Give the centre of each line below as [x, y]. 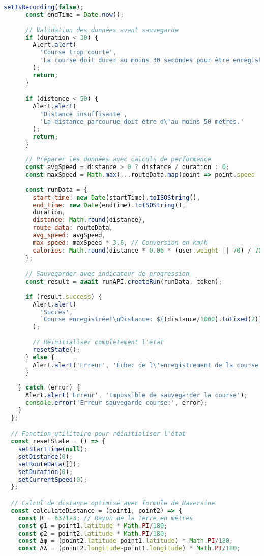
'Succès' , [56, 312]
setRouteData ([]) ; [49, 464]
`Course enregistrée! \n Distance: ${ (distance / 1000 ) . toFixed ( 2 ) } [151, 319]
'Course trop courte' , [78, 53]
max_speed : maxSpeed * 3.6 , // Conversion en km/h [120, 243]
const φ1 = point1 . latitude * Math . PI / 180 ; [93, 526]
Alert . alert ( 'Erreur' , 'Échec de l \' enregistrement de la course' [148, 365]
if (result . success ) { [64, 297]
